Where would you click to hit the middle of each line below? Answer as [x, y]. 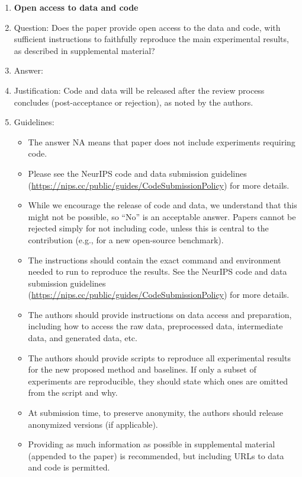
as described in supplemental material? [84, 50]
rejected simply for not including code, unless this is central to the [148, 228]
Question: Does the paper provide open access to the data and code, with [147, 27]
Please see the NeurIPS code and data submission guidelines [137, 173]
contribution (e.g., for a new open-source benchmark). [126, 239]
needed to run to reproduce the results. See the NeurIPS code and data [158, 271]
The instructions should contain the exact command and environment [155, 260]
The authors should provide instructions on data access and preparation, [160, 314]
